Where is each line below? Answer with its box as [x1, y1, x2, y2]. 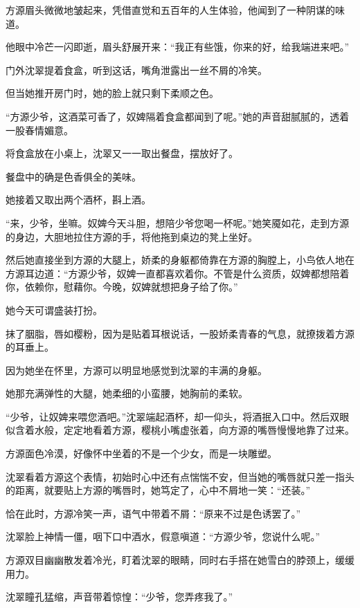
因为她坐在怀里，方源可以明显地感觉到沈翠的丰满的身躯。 [6, 362, 267, 377]
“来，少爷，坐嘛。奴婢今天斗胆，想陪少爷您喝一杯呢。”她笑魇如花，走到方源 [6, 215, 350, 230]
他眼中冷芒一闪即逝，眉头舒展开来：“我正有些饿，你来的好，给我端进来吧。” [6, 39, 350, 54]
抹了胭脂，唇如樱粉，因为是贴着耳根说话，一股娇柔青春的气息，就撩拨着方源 [6, 326, 354, 340]
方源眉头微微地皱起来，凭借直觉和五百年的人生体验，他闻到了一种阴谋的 [6, 3, 335, 17]
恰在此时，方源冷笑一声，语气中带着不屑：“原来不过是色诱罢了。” [6, 506, 301, 520]
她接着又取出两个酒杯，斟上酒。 [6, 192, 151, 207]
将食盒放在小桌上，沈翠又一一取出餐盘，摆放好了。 [6, 146, 238, 160]
